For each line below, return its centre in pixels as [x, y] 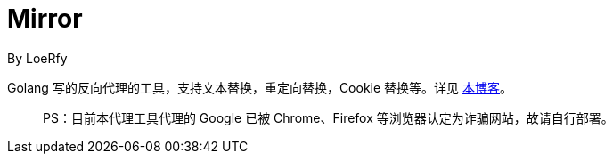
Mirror [45, 19]
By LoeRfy [37, 58]
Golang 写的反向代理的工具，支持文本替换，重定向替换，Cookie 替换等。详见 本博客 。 [260, 87]
